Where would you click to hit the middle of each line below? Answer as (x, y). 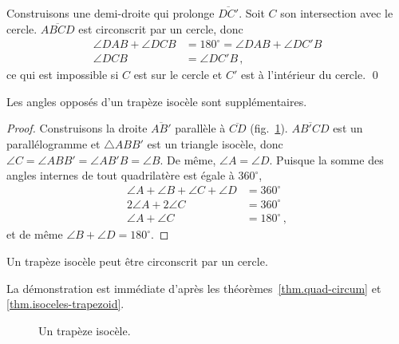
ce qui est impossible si (63, 75)
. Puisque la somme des (326, 159)
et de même (35, 234)
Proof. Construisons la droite (77, 128)
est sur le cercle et (178, 75)
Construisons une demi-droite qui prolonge (111, 13)
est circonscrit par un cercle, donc (161, 28)
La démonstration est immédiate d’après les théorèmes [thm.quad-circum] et (194, 288)
